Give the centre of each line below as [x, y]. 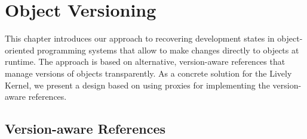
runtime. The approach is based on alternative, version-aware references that [145, 61]
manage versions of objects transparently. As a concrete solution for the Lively [148, 73]
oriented [20, 50]
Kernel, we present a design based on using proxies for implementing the [137, 85]
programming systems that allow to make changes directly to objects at [168, 50]
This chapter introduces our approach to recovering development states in [140, 38]
